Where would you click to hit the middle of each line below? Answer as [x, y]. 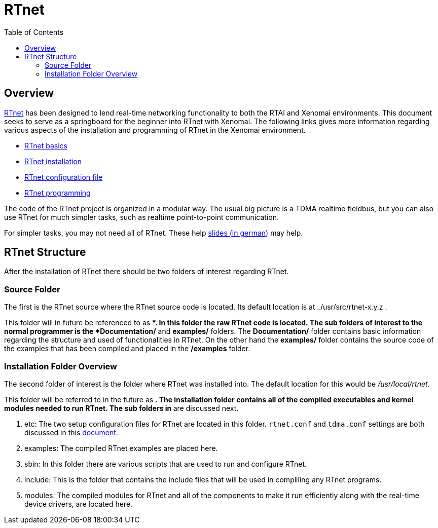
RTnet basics [46, 145]
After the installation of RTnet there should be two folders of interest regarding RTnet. [147, 272]
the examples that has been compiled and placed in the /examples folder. [127, 349]
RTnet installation [53, 161]
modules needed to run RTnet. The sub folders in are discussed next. [121, 408]
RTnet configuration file [64, 177]
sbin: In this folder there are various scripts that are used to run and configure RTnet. [166, 464]
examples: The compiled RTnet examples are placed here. [121, 448]
